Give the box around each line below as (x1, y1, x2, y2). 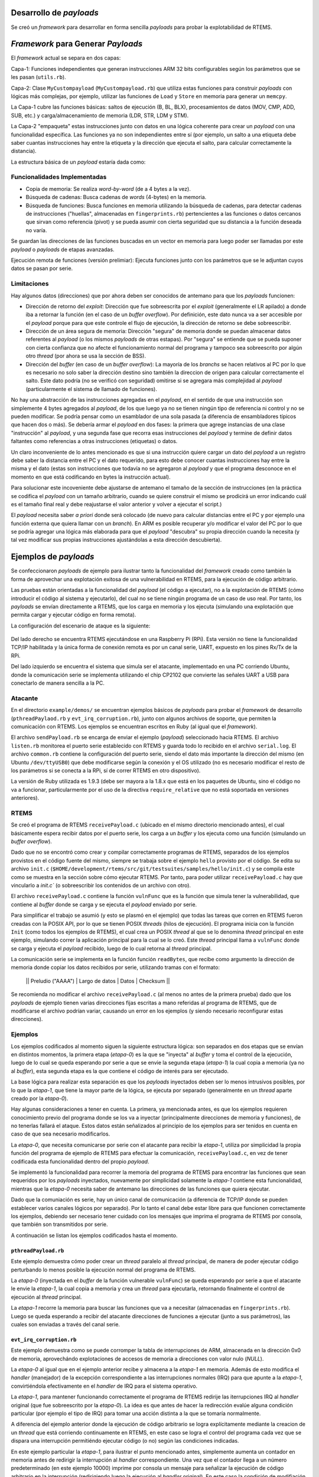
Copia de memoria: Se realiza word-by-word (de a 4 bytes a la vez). (25, 185, 191, 192)
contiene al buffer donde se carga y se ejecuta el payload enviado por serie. (11, 901, 197, 908)
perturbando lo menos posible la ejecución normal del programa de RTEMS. (11, 1266, 196, 1273)
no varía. (25, 226, 47, 233)
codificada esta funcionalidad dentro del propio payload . (11, 1158, 149, 1165)
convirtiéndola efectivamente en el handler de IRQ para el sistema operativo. (11, 1382, 198, 1390)
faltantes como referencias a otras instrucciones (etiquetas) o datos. (11, 438, 178, 445)
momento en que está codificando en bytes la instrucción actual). (11, 473, 171, 480)
